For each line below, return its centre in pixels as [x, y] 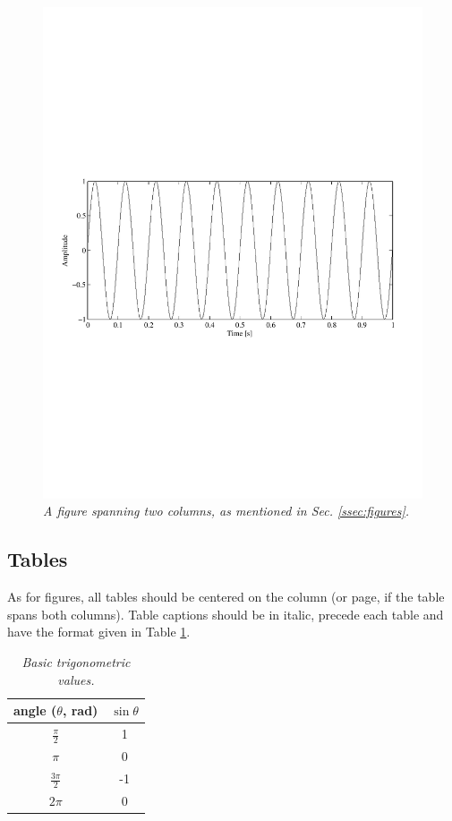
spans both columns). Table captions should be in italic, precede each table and [226, 614]
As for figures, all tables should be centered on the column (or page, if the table [226, 597]
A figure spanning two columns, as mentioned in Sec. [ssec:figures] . [226, 511]
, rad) [80, 710]
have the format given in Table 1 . [99, 632]
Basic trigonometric [76, 662]
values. [76, 679]
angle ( [35, 710]
